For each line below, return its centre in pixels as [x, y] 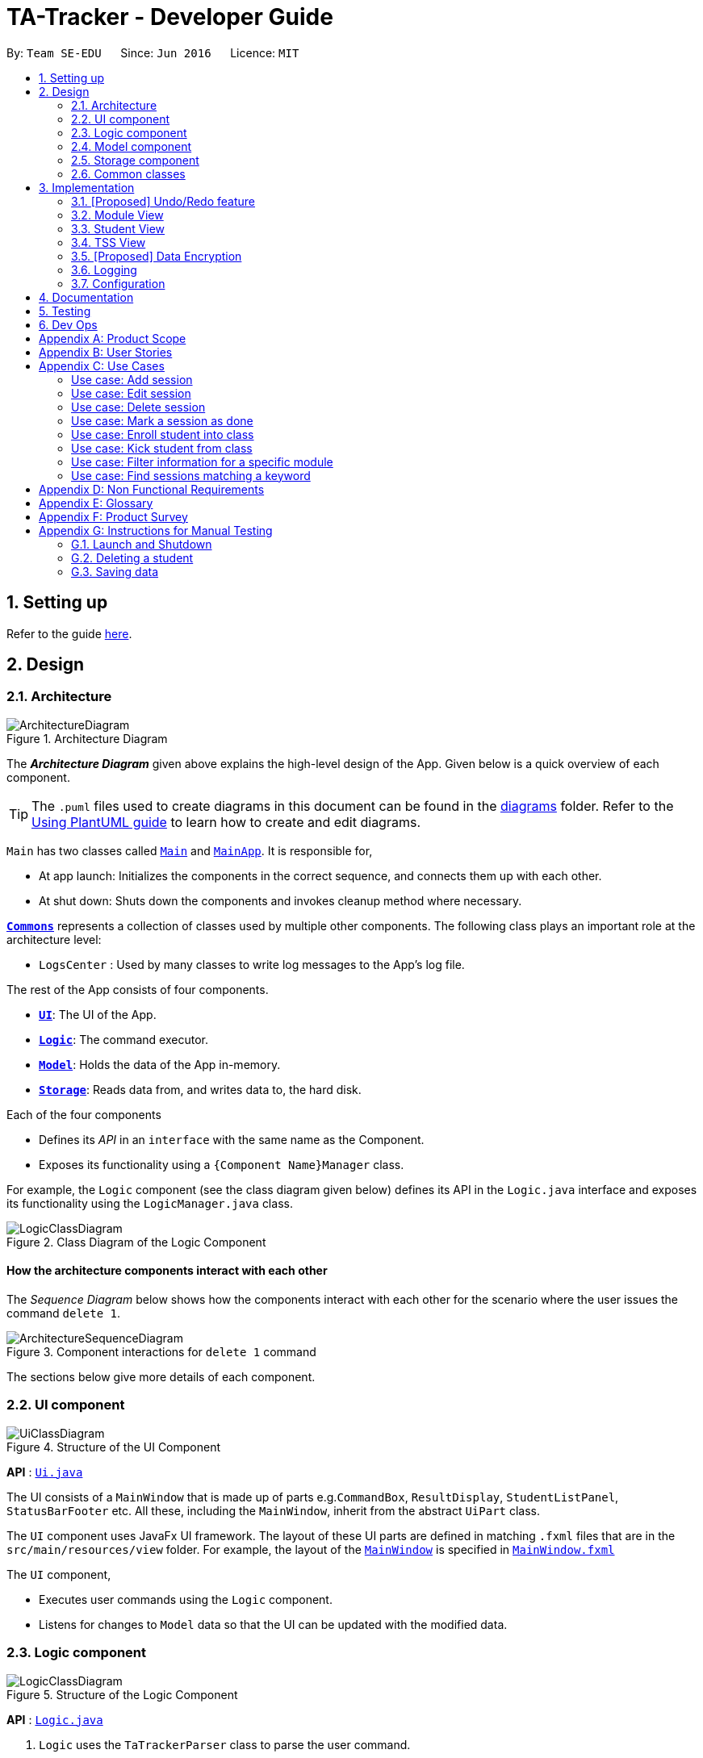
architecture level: [54, 939]
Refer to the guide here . [69, 633]
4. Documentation [86, 297]
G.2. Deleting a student [132, 557]
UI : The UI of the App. [98, 1014]
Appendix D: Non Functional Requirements [152, 489]
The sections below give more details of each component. [161, 1377]
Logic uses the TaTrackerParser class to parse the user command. [225, 1744]
